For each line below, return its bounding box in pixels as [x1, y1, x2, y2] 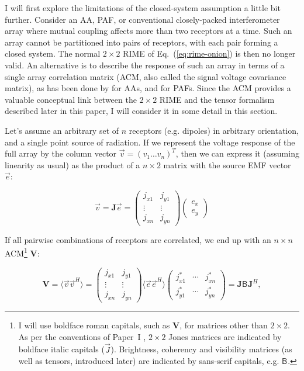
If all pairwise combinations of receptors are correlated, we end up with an [5, 233, 271, 245]
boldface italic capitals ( [18, 343, 105, 355]
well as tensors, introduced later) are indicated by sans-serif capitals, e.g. [18, 355, 279, 367]
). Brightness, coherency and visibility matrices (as [110, 343, 292, 355]
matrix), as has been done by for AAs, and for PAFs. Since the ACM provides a [5, 82, 291, 94]
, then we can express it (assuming [175, 147, 299, 160]
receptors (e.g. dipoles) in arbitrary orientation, [129, 124, 299, 136]
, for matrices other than [179, 319, 268, 331]
